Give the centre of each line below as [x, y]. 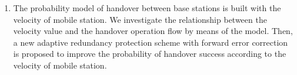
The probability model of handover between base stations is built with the [147, 8]
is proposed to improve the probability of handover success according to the [150, 54]
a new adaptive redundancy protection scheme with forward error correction [151, 42]
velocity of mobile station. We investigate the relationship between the [140, 19]
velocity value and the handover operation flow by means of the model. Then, [153, 31]
